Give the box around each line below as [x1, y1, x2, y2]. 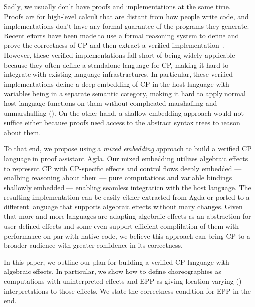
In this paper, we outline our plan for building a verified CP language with [4, 256, 229, 267]
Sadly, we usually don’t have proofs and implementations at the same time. [4, 1, 231, 11]
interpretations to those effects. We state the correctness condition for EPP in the [4, 285, 251, 296]
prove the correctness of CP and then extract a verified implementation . [4, 40, 224, 50]
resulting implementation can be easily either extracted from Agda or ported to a [4, 192, 250, 202]
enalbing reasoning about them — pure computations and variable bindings [4, 172, 232, 183]
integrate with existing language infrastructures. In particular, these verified [4, 69, 233, 79]
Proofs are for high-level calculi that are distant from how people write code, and [4, 11, 249, 21]
